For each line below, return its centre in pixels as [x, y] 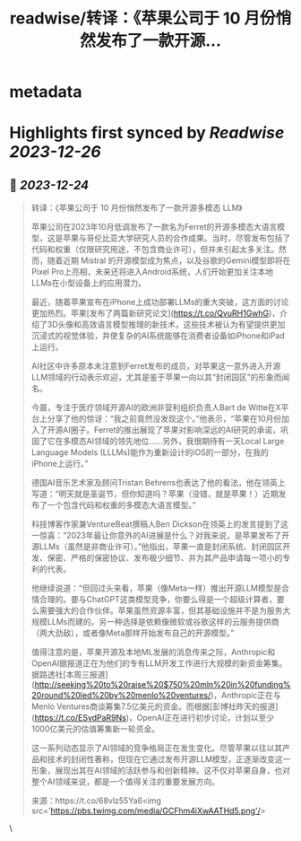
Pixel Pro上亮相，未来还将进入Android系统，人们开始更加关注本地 [152, 272]
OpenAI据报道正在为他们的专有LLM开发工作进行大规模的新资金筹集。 [159, 663]
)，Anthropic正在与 [245, 696]
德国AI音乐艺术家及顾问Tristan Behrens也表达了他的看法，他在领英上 [158, 483]
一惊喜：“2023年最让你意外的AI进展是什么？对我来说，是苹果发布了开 [160, 536]
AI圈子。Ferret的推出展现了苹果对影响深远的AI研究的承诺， [171, 430]
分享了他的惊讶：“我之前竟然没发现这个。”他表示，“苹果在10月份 [164, 419]
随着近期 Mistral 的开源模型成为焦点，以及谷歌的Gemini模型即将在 [169, 260]
